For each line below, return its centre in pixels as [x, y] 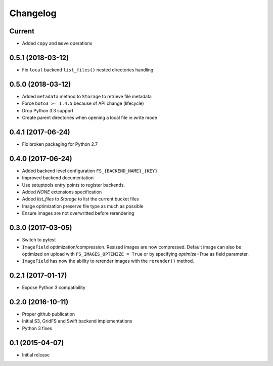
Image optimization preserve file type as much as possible [83, 206]
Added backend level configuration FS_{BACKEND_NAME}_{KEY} [90, 171]
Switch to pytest [39, 240]
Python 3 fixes [37, 328]
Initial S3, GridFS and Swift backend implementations [77, 321]
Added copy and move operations [57, 44]
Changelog [33, 13]
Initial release [36, 355]
